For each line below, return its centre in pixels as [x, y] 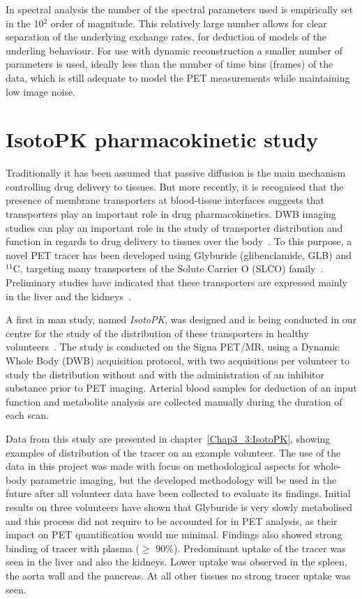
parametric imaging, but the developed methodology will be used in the [183, 479]
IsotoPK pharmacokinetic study [162, 139]
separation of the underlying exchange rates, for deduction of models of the [166, 37]
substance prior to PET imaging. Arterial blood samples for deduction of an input [181, 388]
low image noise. [41, 91]
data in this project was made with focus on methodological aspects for [158, 466]
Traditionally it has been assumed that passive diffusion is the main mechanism [176, 173]
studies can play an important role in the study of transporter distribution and [174, 227]
